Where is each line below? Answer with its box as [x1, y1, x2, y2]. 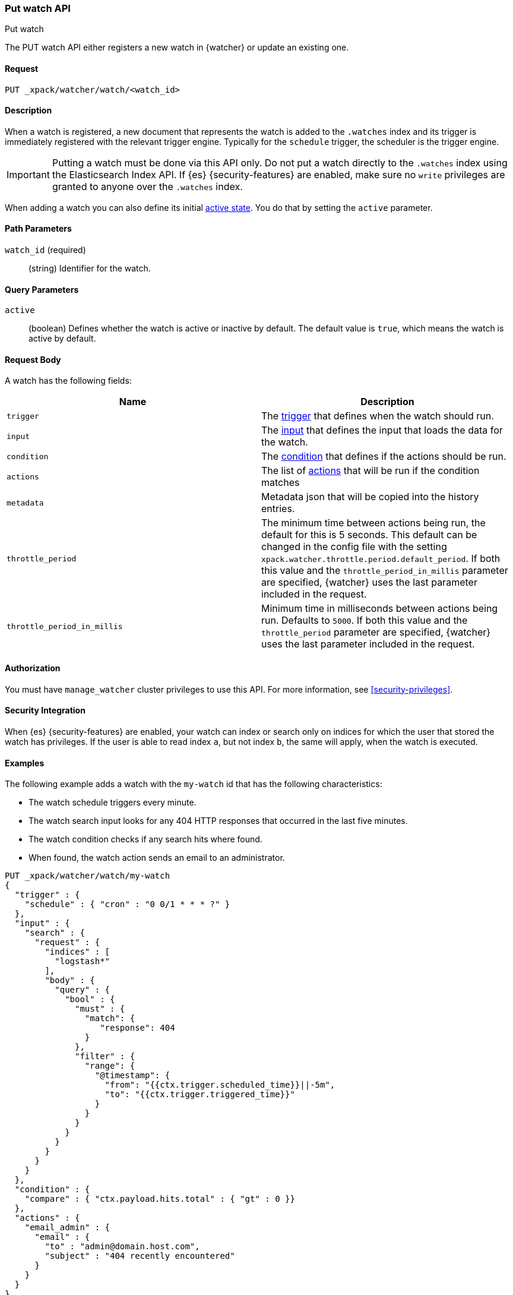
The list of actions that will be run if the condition [261, 465, 480, 477]
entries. [261, 503, 295, 515]
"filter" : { [75, 1051, 135, 1062]
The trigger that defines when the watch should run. [261, 410, 494, 422]
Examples [5, 757, 45, 768]
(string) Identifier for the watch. [28, 263, 151, 274]
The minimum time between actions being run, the [261, 517, 486, 529]
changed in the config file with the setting [261, 541, 447, 553]
